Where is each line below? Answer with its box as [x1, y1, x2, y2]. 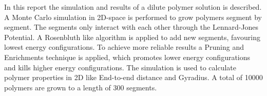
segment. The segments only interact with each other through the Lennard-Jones [4, 22, 259, 32]
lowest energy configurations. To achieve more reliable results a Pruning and [4, 42, 244, 52]
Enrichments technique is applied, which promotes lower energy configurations [4, 51, 251, 62]
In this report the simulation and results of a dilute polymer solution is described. [4, 2, 262, 12]
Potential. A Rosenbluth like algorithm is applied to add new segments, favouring [4, 31, 260, 42]
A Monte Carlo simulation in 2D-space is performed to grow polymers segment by [4, 11, 262, 22]
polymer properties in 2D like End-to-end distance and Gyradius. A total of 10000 [4, 72, 263, 83]
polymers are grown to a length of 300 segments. [4, 82, 157, 92]
